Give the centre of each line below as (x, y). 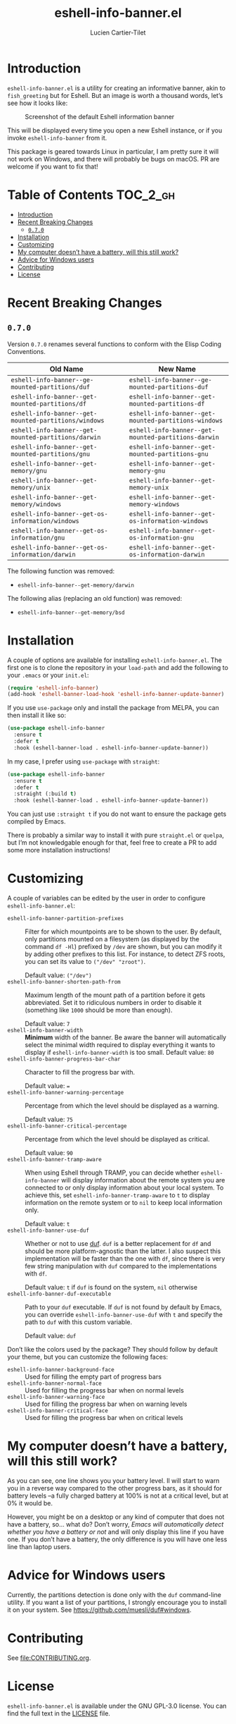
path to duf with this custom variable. (78, 1322)
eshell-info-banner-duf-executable (59, 1294)
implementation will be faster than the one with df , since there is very (125, 1259)
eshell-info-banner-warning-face (56, 1398)
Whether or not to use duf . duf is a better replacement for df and (118, 1244)
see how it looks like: (38, 103)
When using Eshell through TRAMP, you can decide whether (112, 1173)
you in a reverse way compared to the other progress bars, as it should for (115, 1488)
